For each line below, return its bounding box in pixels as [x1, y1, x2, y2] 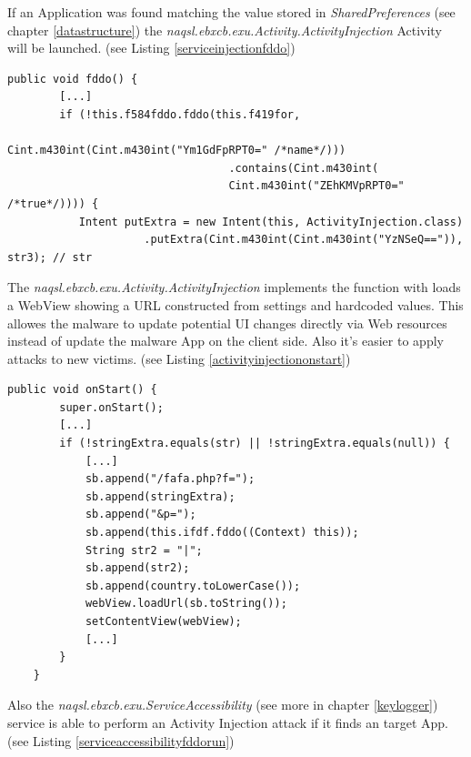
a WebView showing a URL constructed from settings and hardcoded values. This [7, 295, 464, 314]
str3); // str [7, 250, 93, 264]
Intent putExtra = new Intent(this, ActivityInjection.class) [78, 215, 464, 228]
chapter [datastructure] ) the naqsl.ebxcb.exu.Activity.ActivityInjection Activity [7, 20, 442, 39]
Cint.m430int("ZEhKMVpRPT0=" [228, 179, 405, 193]
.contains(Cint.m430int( [228, 161, 379, 175]
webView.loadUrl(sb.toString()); [85, 597, 287, 611]
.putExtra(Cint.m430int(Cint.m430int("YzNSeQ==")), [144, 233, 464, 247]
